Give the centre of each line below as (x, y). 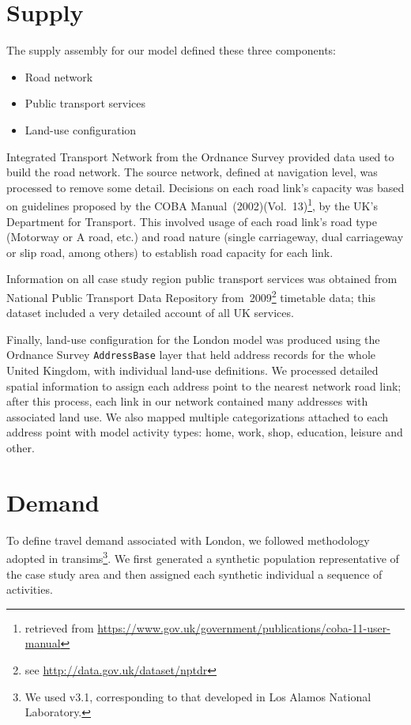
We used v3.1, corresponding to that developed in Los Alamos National (198, 696)
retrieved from (59, 627)
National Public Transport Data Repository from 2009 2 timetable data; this (191, 296)
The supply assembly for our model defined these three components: (171, 50)
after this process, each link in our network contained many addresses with (187, 401)
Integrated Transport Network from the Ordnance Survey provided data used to (200, 156)
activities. (30, 589)
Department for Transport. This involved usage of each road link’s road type (192, 221)
